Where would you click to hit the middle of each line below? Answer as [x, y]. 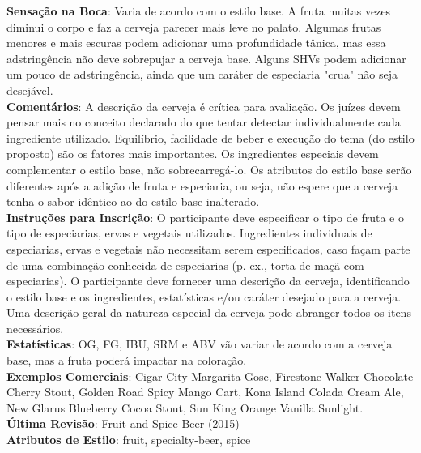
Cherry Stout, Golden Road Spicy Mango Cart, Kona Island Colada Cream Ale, [205, 392]
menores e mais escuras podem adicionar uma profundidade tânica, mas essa [196, 43]
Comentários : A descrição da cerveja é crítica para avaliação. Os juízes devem [204, 106]
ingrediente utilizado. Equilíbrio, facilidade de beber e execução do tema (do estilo [210, 137]
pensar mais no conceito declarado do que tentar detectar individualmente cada [204, 122]
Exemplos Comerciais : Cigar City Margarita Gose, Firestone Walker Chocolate [210, 376]
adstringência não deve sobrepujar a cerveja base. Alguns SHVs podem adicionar [206, 58]
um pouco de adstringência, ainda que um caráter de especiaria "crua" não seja [202, 74]
